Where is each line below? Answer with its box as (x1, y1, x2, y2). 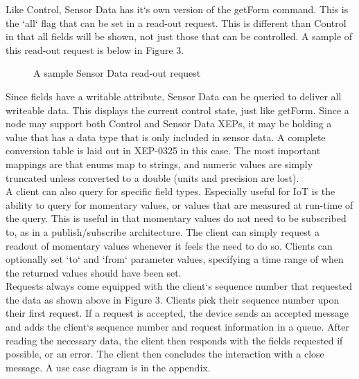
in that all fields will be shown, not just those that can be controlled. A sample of (6, 29, 353, 44)
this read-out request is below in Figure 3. (6, 42, 184, 57)
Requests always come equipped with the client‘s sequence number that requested (6, 279, 353, 293)
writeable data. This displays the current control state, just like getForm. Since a (6, 102, 349, 117)
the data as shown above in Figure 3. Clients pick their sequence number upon (6, 292, 340, 306)
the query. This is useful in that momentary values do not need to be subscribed (6, 211, 347, 225)
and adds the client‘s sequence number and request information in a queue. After (6, 320, 349, 334)
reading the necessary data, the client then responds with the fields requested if (6, 333, 343, 347)
